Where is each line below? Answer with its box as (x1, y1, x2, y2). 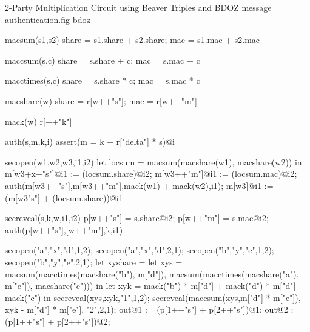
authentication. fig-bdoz (5, 13, 90, 25)
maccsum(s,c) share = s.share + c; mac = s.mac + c (5, 53, 200, 66)
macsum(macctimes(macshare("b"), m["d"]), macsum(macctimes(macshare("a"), (5, 267, 299, 280)
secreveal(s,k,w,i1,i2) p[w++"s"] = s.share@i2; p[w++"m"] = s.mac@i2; (5, 211, 269, 224)
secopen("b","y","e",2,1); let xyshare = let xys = (5, 255, 183, 268)
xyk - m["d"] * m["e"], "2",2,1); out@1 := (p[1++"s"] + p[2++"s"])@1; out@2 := (5, 303, 300, 316)
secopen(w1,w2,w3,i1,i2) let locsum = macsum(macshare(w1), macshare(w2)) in (5, 155, 302, 168)
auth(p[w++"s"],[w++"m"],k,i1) (5, 223, 123, 236)
